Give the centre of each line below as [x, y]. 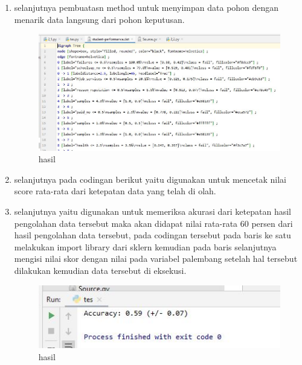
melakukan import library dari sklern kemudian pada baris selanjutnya [145, 246]
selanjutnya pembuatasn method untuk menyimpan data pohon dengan [146, 7]
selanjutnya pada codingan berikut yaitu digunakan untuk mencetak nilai [150, 179]
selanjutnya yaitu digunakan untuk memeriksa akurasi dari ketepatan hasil [153, 211]
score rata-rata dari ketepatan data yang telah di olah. [115, 191]
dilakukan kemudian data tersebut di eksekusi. [100, 270]
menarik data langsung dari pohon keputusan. [99, 19]
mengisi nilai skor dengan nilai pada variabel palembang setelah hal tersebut [156, 259]
